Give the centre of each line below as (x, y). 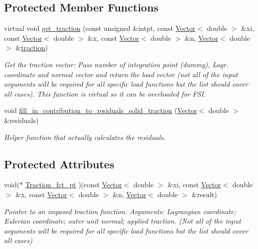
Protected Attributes (59, 164)
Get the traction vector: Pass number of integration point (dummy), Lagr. (116, 64)
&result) (204, 194)
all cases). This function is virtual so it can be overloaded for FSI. (105, 93)
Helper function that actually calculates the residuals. (85, 137)
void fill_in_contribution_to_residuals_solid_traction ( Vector (101, 110)
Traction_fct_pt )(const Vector (73, 185)
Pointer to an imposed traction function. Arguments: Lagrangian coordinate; (120, 211)
